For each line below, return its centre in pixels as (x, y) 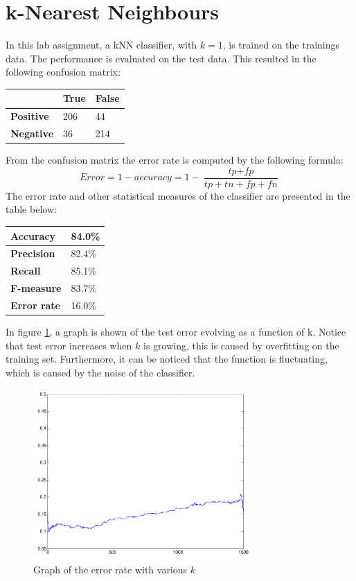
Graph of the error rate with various (110, 570)
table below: (31, 209)
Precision (33, 253)
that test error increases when (69, 345)
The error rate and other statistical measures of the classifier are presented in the (178, 195)
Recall (26, 271)
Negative (32, 133)
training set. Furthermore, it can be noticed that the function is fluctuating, (167, 359)
